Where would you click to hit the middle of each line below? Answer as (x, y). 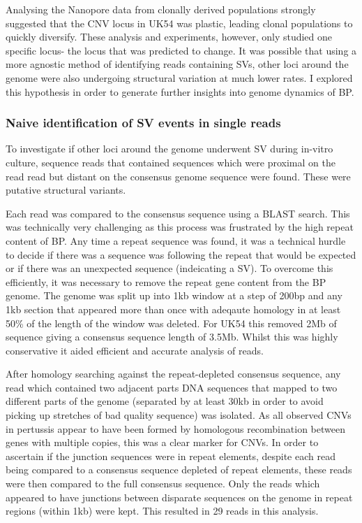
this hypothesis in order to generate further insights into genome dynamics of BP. (180, 91)
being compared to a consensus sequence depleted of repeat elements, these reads (179, 470)
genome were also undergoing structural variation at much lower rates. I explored (179, 77)
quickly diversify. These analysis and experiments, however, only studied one (169, 37)
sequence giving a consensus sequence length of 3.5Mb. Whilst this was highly (172, 337)
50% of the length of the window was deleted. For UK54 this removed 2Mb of (171, 323)
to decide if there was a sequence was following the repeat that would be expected (181, 254)
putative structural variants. (66, 190)
